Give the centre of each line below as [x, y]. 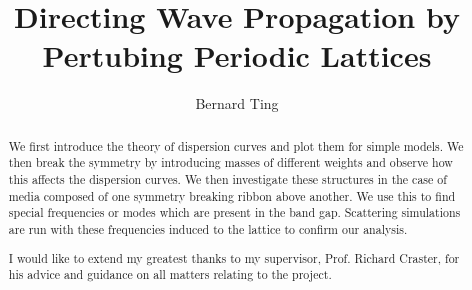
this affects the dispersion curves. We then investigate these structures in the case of [227, 179]
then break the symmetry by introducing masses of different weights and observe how [230, 162]
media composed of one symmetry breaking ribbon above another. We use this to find [232, 195]
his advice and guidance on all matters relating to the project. [170, 274]
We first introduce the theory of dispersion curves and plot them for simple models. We [236, 145]
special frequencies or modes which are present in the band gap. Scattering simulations [234, 212]
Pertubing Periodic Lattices [237, 55]
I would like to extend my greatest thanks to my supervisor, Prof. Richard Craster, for [234, 257]
